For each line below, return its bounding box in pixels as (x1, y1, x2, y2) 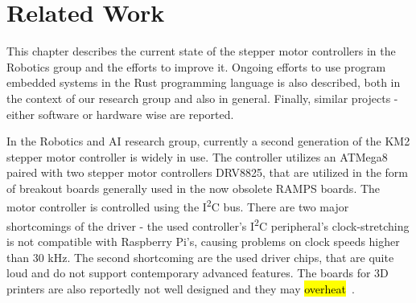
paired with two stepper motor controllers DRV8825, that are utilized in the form (6, 164, 408, 181)
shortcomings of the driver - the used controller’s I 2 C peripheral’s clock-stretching (6, 215, 410, 234)
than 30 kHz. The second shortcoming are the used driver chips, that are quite (6, 248, 394, 265)
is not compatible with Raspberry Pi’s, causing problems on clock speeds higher (6, 232, 400, 249)
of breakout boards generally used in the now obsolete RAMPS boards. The (6, 179, 381, 196)
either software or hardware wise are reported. (6, 105, 234, 122)
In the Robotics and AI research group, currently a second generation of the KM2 (6, 133, 410, 149)
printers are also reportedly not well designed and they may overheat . (6, 280, 355, 297)
